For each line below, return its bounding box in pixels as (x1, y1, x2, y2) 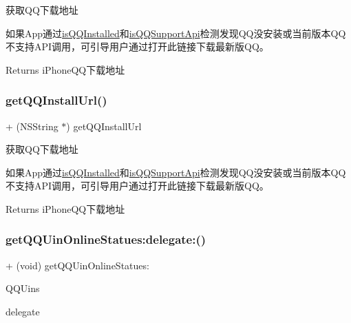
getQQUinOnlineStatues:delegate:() (6, 231, 206, 248)
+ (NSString (6, 118, 58, 133)
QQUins (6, 281, 40, 295)
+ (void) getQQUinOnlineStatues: (6, 258, 149, 272)
